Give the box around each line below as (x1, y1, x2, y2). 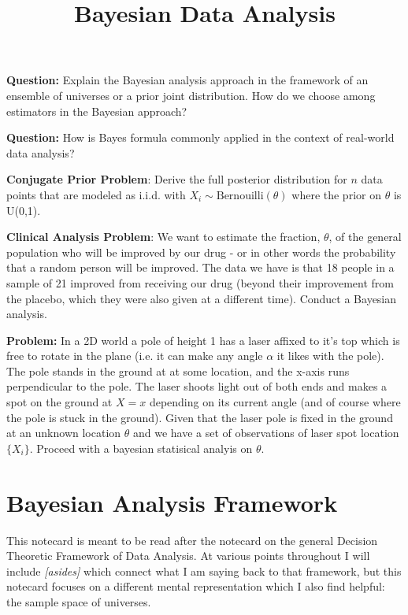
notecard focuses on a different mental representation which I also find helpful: (6, 578, 385, 595)
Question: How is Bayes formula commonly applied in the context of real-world (6, 129, 395, 146)
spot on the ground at (6, 394, 113, 410)
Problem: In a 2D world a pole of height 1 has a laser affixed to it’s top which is (6, 332, 400, 348)
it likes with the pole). (276, 347, 384, 364)
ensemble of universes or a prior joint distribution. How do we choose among (6, 87, 376, 103)
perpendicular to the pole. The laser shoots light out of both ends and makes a (6, 378, 388, 395)
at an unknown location (6, 424, 121, 441)
